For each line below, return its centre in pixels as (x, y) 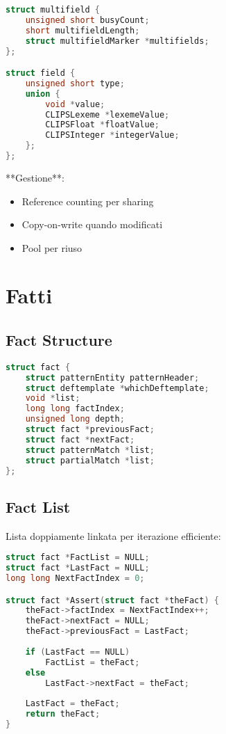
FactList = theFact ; (93, 662)
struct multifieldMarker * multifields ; (117, 41)
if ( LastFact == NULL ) (78, 652)
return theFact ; (63, 714)
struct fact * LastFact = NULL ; (78, 568)
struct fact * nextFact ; (80, 439)
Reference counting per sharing (88, 201)
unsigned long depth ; (75, 419)
